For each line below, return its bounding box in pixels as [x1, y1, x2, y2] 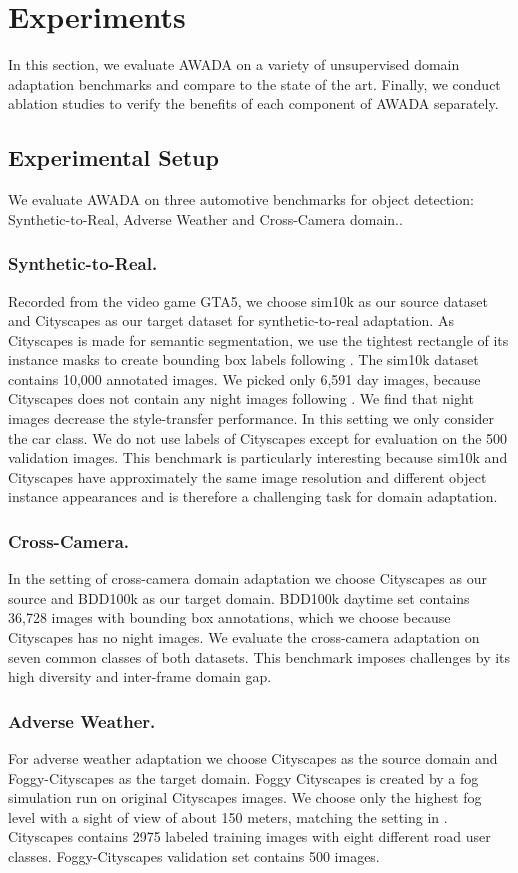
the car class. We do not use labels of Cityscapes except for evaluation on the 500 [8, 427, 508, 448]
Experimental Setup [8, 142, 219, 173]
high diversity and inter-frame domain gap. [8, 666, 272, 687]
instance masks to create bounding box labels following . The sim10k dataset [8, 349, 479, 370]
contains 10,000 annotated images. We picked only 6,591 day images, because [8, 368, 481, 389]
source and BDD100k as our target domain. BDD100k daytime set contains [8, 587, 470, 608]
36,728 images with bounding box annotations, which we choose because [8, 607, 451, 628]
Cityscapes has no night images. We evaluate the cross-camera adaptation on [8, 627, 480, 648]
